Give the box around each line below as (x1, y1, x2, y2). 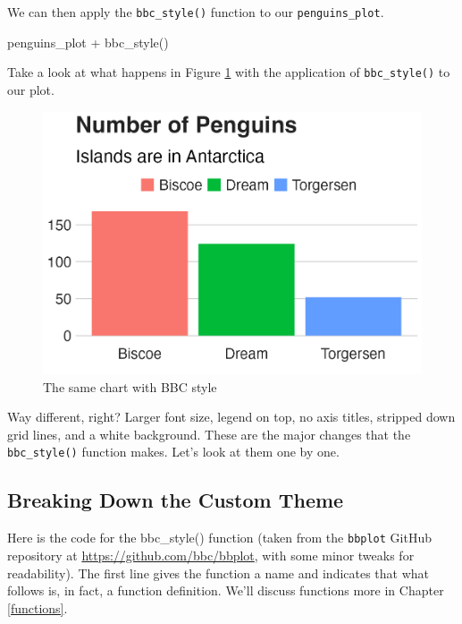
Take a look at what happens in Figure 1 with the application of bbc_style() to (7, 63, 450, 81)
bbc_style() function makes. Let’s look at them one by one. (7, 442, 340, 461)
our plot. (7, 80, 55, 98)
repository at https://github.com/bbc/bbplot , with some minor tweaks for (7, 545, 415, 564)
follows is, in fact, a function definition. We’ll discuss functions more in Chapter (7, 581, 444, 600)
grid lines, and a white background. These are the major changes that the (7, 424, 411, 443)
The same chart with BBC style (43, 377, 217, 396)
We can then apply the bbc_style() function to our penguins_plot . (7, 3, 384, 21)
